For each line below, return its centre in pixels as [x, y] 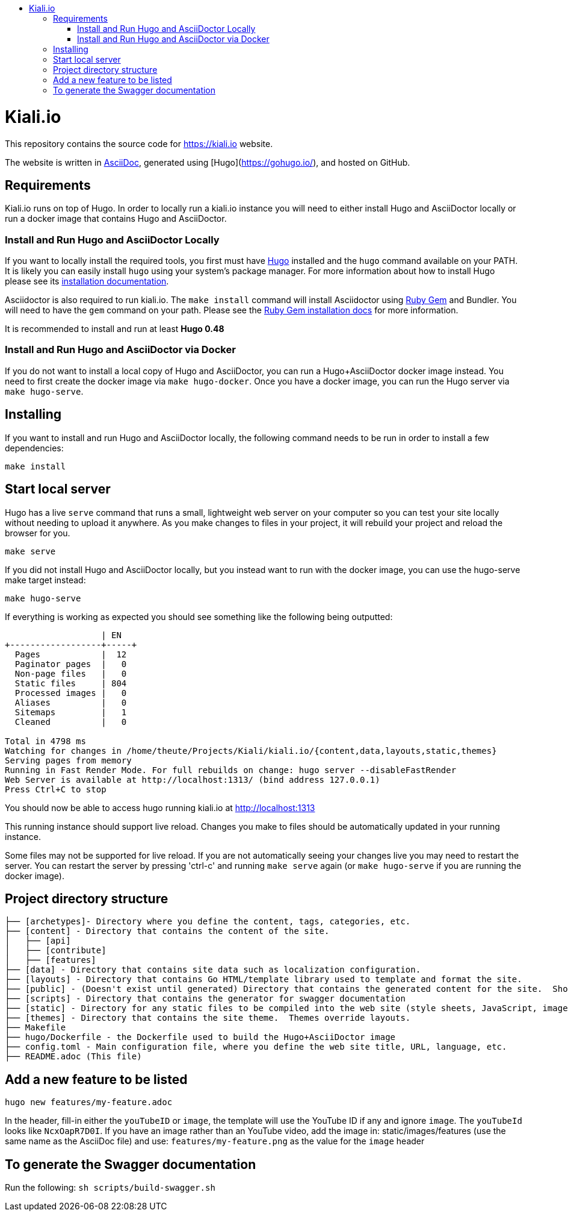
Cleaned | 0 [71, 722]
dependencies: [34, 448]
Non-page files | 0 [71, 673]
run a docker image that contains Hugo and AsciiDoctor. [116, 219]
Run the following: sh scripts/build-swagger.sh [110, 1188]
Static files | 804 [71, 683]
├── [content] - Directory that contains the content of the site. [167, 931]
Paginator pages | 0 [71, 664]
